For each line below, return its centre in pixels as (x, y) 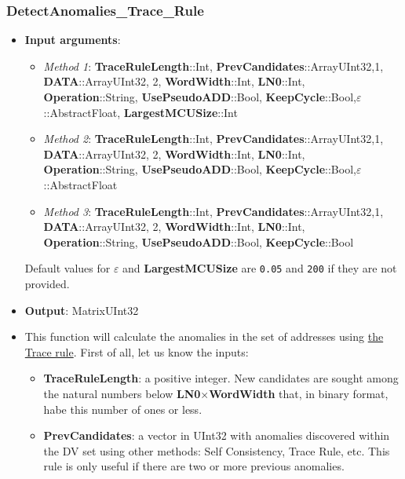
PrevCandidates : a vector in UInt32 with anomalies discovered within (217, 435)
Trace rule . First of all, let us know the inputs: (137, 351)
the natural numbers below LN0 (122, 393)
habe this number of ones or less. (123, 409)
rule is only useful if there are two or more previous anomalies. (194, 466)
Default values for (67, 268)
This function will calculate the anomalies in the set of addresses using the (204, 336)
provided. (47, 283)
